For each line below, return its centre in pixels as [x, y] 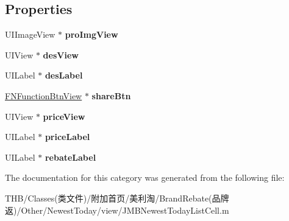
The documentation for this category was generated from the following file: [145, 177]
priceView [64, 116]
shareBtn [111, 95]
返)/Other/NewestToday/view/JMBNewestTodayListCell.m [117, 210]
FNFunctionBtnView [44, 95]
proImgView [91, 34]
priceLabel [67, 137]
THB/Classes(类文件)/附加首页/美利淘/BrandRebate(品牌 [117, 198]
